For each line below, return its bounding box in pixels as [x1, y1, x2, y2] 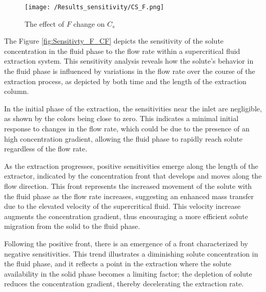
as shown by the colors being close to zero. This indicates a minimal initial [4, 113, 239, 124]
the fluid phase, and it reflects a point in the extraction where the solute [4, 258, 232, 269]
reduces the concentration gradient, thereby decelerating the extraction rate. [4, 278, 244, 289]
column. [4, 86, 29, 96]
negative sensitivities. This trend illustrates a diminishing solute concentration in [4, 248, 258, 259]
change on [73, 18, 105, 29]
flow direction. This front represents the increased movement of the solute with [4, 180, 252, 191]
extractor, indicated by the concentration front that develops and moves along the [4, 170, 262, 181]
